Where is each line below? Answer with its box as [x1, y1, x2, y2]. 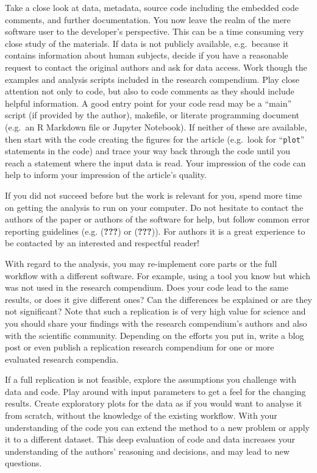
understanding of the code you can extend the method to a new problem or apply [5, 421, 310, 433]
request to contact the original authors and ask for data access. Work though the [5, 60, 307, 73]
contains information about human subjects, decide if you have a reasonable [5, 49, 288, 62]
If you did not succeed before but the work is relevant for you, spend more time [5, 188, 302, 201]
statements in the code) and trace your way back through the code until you [5, 144, 291, 157]
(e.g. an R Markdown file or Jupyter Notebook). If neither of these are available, [5, 120, 307, 133]
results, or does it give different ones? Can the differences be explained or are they [5, 293, 312, 305]
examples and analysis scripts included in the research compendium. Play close [5, 73, 300, 85]
